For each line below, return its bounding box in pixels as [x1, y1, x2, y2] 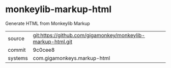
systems [8, 54, 28, 61]
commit [8, 46, 26, 53]
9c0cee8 [33, 46, 55, 53]
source [8, 35, 24, 42]
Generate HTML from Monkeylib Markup [5, 20, 90, 26]
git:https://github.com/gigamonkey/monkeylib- [33, 31, 145, 39]
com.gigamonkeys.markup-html [33, 54, 110, 61]
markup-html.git [33, 38, 73, 45]
